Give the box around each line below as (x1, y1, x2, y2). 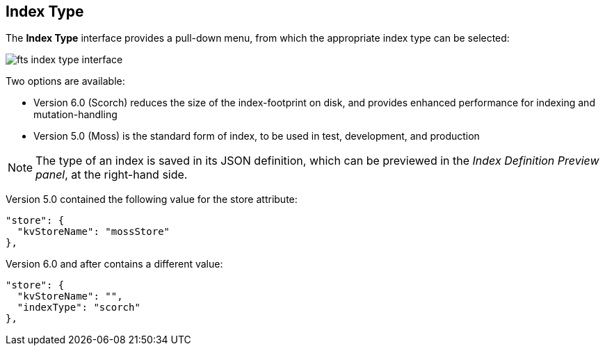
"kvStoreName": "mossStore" (17, 226, 170, 238)
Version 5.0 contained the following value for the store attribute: (6, 193, 298, 206)
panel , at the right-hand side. (35, 168, 188, 182)
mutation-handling (33, 108, 118, 121)
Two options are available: (6, 75, 125, 88)
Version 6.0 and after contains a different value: (6, 258, 223, 270)
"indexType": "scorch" (17, 302, 140, 313)
